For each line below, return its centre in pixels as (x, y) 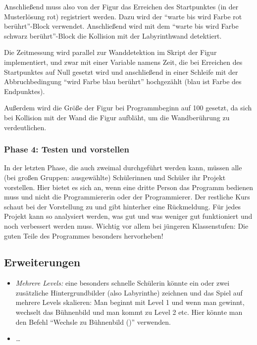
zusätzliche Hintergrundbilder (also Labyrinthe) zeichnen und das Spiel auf (129, 292)
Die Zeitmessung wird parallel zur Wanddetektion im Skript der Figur (110, 52)
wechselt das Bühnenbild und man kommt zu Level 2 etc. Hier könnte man (129, 312)
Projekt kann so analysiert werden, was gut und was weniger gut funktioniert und (128, 216)
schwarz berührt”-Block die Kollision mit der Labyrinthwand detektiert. (113, 35)
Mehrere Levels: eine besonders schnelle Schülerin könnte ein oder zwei (123, 283)
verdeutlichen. (25, 127)
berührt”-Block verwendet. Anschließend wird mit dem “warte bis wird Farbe (121, 26)
